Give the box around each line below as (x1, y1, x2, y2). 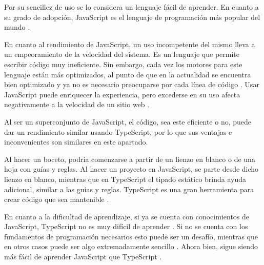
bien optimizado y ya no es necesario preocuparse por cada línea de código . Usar (4, 79, 259, 90)
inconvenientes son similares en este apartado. (4, 136, 148, 147)
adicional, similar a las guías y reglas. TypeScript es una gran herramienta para (4, 184, 254, 194)
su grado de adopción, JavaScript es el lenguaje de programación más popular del (4, 11, 260, 22)
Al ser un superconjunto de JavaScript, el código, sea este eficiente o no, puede (4, 116, 252, 127)
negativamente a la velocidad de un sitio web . (4, 99, 150, 110)
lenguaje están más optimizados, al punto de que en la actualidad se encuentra (4, 69, 251, 79)
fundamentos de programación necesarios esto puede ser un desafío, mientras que (4, 231, 258, 241)
